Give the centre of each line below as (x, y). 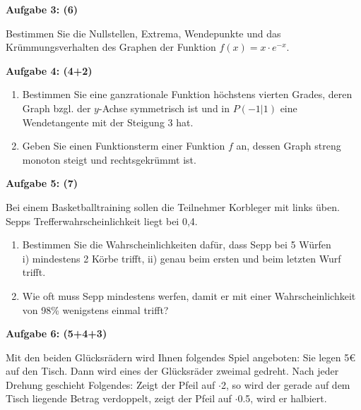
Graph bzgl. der (57, 108)
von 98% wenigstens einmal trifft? (95, 309)
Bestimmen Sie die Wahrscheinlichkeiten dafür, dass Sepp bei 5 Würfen (177, 245)
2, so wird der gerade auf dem (285, 384)
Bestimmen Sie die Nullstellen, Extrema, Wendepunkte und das (143, 33)
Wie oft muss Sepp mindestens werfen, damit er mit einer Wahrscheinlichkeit (189, 295)
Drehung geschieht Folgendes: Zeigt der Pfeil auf (111, 384)
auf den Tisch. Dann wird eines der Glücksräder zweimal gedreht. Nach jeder (172, 371)
